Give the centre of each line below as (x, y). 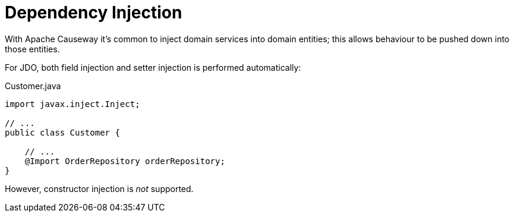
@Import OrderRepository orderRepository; (125, 161)
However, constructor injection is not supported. (99, 188)
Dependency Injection (94, 12)
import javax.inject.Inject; (72, 104)
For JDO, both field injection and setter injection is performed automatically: (153, 67)
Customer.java (33, 86)
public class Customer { (62, 132)
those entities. (32, 49)
